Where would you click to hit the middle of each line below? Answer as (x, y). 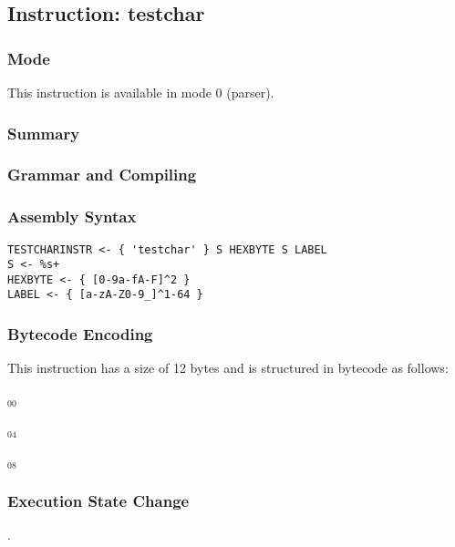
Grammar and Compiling (102, 175)
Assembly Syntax (72, 217)
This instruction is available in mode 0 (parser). (141, 92)
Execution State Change (98, 500)
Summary (44, 133)
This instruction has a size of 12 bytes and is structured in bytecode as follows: (228, 368)
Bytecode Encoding (80, 334)
